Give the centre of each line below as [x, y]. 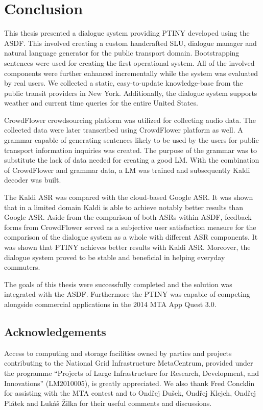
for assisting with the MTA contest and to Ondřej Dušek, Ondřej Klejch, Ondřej [130, 393]
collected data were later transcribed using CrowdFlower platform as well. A [124, 130]
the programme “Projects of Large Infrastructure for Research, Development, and [132, 373]
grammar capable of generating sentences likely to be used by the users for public [131, 140]
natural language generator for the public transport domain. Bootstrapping [122, 53]
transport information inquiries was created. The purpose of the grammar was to [130, 150]
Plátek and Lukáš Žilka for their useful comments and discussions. [108, 403]
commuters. [22, 267]
